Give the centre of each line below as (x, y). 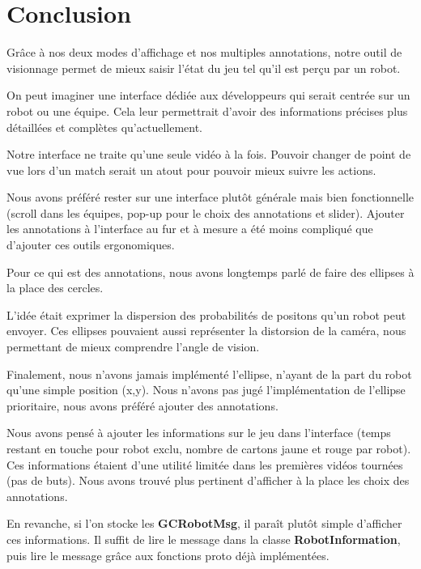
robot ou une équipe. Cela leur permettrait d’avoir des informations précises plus (207, 110)
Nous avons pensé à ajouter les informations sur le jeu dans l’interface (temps (199, 433)
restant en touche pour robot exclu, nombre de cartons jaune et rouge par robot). (209, 448)
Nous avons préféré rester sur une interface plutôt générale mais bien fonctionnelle (210, 197)
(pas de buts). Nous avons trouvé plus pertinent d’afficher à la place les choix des (208, 480)
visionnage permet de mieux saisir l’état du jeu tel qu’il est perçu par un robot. (204, 68)
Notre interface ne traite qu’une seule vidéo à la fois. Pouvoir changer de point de (209, 154)
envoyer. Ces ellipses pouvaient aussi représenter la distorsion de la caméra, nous (206, 331)
